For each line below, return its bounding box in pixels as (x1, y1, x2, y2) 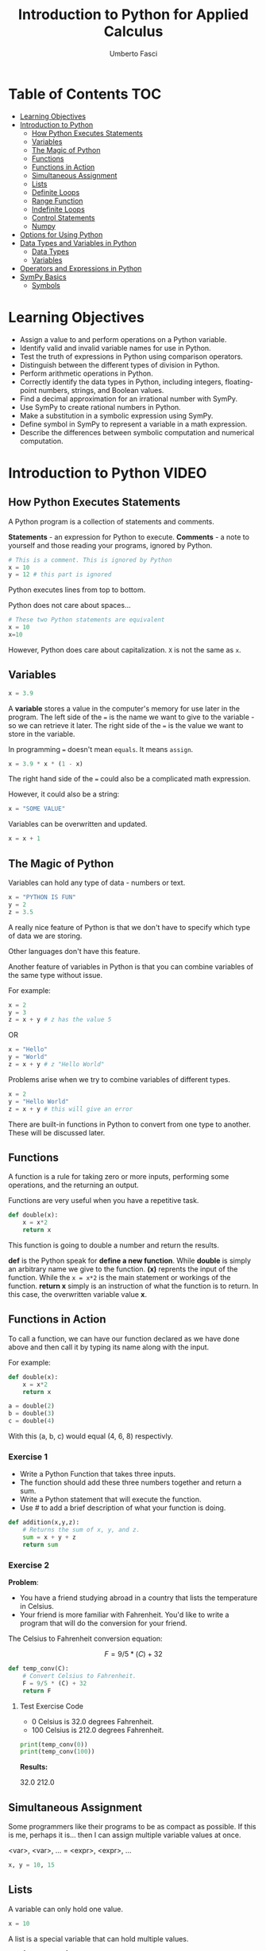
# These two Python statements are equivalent (8, 616, 165, 624)
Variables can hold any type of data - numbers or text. (8, 878, 186, 887)
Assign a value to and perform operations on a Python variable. (19, 334, 227, 344)
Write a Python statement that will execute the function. (19, 1494, 202, 1505)
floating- (225, 376, 254, 387)
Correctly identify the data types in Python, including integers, (19, 376, 224, 387)
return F (22, 1687, 52, 1695)
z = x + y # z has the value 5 (8, 1016, 112, 1024)
